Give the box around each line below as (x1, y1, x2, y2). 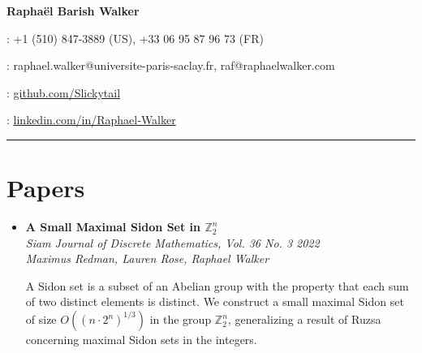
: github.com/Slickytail (6, 84, 121, 101)
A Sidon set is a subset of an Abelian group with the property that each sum (25, 277, 409, 294)
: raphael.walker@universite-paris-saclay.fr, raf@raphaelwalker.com (6, 57, 335, 74)
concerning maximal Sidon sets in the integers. (25, 331, 257, 348)
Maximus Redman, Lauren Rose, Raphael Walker (25, 250, 269, 267)
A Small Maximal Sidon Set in (25, 218, 201, 235)
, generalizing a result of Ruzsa (227, 311, 381, 328)
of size (25, 311, 57, 328)
